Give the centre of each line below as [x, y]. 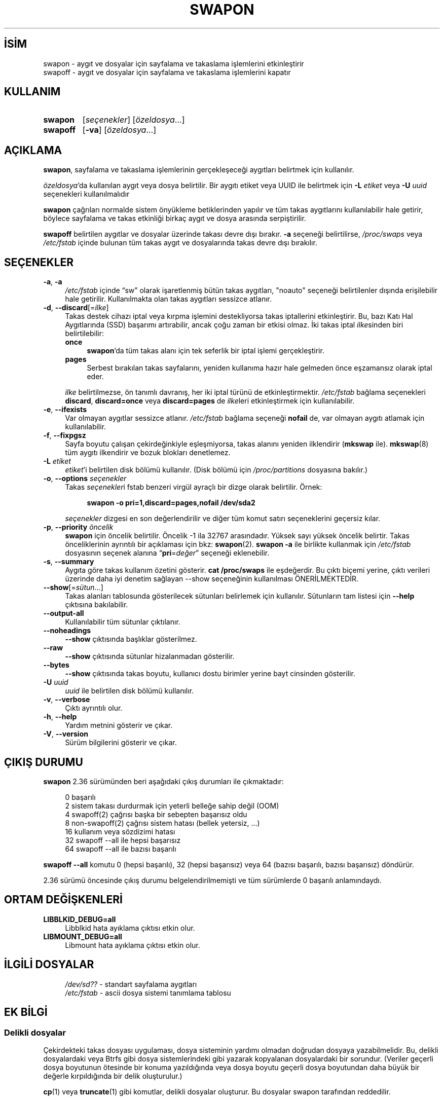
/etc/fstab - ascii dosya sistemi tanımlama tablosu [148, 993]
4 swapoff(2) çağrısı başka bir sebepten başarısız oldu [156, 814]
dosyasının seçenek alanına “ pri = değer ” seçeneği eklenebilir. [167, 553]
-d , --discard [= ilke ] [76, 308]
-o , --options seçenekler [85, 479]
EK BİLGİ [26, 1012]
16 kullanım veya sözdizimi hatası [120, 831]
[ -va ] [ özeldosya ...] [119, 130]
